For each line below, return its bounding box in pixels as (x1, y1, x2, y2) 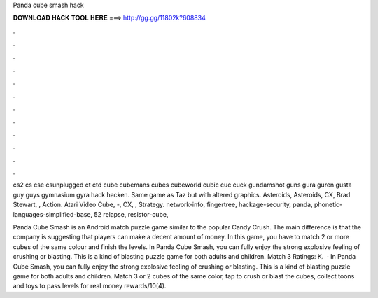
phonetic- (314, 200, 343, 209)
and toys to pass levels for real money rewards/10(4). (13, 282, 167, 290)
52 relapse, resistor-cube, (94, 210, 169, 218)
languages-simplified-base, (13, 210, 93, 218)
